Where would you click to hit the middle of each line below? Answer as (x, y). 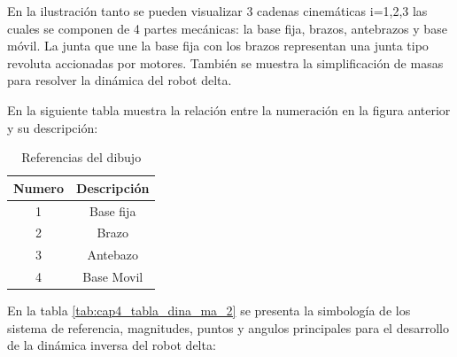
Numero (39, 187)
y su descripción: (53, 127)
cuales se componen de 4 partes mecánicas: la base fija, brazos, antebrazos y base (227, 28)
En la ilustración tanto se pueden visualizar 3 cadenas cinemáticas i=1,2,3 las (217, 11)
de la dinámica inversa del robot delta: (112, 345)
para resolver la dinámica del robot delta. (120, 80)
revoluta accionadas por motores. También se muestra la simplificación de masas (225, 62)
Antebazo (112, 255)
